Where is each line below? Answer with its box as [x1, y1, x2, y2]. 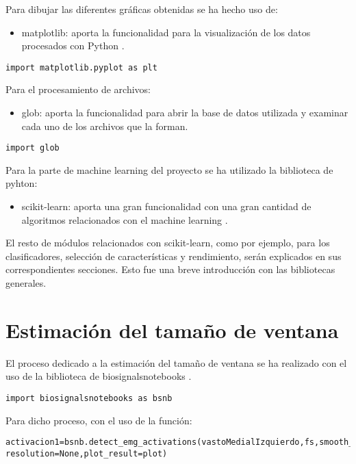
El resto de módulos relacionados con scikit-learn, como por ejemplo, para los [5, 235, 330, 250]
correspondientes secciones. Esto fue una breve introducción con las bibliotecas [5, 262, 335, 276]
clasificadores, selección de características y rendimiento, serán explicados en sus [5, 248, 342, 263]
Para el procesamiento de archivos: [5, 82, 151, 96]
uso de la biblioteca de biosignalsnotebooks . [5, 369, 192, 383]
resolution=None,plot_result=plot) [5, 448, 168, 459]
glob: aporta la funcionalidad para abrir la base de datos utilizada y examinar [21, 105, 348, 120]
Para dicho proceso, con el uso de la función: [5, 413, 192, 427]
